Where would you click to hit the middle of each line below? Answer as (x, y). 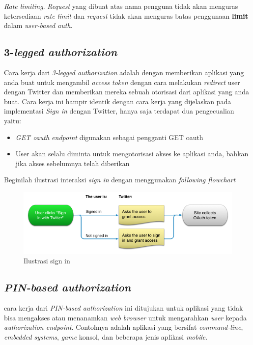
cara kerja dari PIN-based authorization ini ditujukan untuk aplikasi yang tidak (124, 308)
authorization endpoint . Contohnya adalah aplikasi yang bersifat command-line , (124, 327)
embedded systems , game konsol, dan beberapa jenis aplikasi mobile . (106, 336)
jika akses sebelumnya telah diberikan (72, 163)
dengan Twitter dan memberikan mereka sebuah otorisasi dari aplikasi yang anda (127, 92)
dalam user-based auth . (38, 25)
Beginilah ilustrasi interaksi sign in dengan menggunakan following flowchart (120, 180)
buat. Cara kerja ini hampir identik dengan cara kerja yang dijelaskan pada (118, 101)
